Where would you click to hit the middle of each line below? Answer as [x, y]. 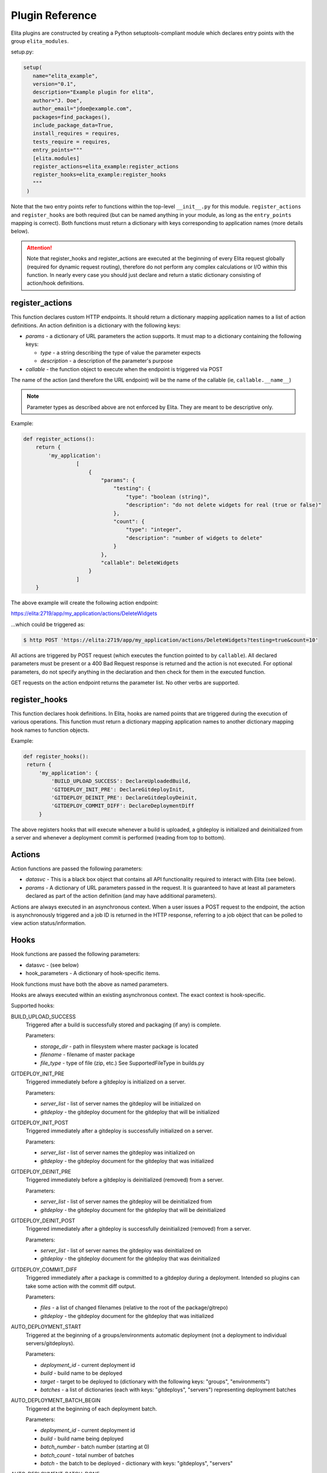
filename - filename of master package [87, 1055]
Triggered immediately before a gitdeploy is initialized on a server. [105, 1082]
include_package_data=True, [73, 125]
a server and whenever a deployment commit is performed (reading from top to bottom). [118, 838]
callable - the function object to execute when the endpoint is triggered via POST [124, 369]
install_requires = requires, [76, 133]
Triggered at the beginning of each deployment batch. [91, 1409]
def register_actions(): [59, 439]
